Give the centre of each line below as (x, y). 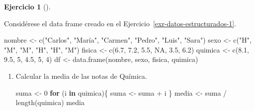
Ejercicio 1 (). (27, 6)
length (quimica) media (50, 102)
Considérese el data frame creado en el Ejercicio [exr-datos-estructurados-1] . (120, 23)
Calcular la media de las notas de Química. (81, 76)
